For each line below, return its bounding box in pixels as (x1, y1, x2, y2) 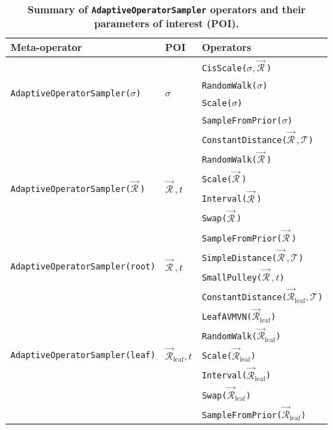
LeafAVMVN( (202, 312, 252, 322)
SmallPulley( (202, 273, 262, 283)
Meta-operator (10, 40, 82, 54)
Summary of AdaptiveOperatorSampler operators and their (27, 2, 306, 16)
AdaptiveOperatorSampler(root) (10, 262, 156, 272)
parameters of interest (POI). (94, 15, 239, 30)
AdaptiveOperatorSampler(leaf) (10, 350, 156, 360)
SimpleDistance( (202, 253, 277, 263)
